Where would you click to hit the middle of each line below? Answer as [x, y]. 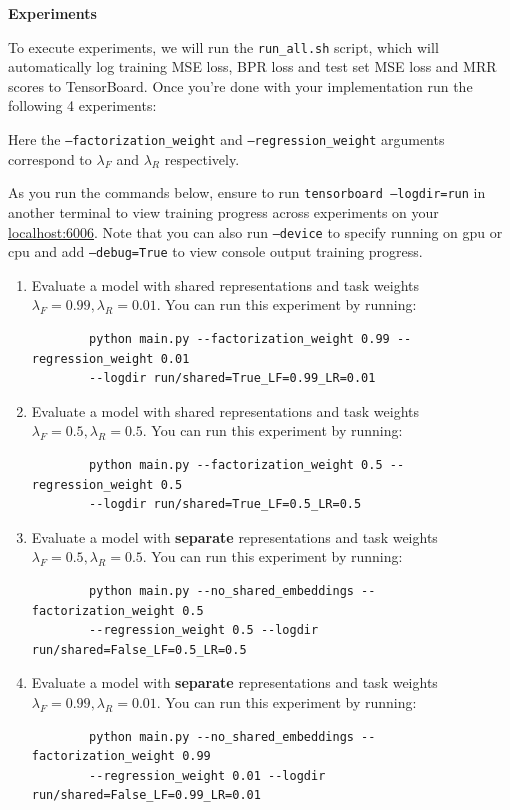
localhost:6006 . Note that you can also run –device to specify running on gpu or [255, 231]
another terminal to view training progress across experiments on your [223, 211]
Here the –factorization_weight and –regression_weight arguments [226, 139]
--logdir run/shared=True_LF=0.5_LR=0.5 [225, 504]
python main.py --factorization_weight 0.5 [236, 465]
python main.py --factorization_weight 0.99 [239, 339]
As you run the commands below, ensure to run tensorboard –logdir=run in [247, 192]
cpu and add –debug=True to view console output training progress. [215, 251]
